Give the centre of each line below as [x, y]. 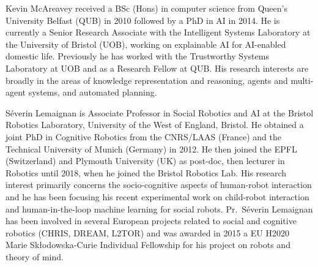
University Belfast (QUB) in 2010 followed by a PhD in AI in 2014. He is [143, 20]
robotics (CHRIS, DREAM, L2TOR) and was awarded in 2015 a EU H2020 [147, 232]
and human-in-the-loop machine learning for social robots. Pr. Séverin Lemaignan [159, 209]
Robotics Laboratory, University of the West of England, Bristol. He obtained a [155, 125]
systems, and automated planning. [93, 92]
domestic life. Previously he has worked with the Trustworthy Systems [137, 56]
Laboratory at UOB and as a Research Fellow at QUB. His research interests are [157, 68]
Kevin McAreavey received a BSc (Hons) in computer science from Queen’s [146, 8]
